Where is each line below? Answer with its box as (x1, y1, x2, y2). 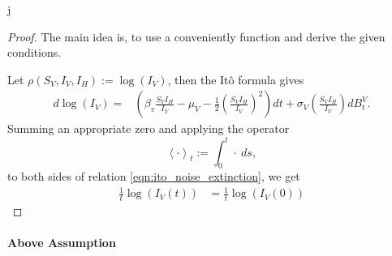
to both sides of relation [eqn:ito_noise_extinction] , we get (7, 168, 300, 185)
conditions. (7, 44, 62, 61)
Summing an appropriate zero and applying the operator (7, 120, 290, 137)
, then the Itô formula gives (167, 70, 304, 87)
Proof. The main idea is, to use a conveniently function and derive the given (7, 28, 386, 45)
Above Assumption (7, 234, 116, 251)
